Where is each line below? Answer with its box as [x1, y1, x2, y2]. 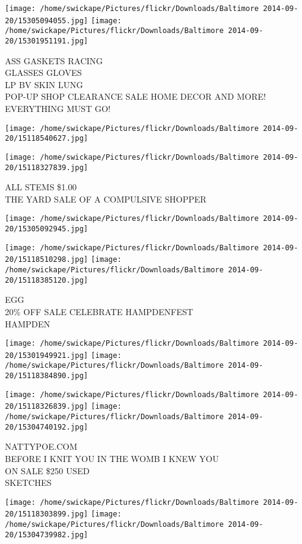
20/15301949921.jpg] [5, 351, 89, 360]
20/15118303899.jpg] [5, 510, 89, 519]
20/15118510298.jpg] [5, 255, 89, 264]
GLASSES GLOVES [5, 66, 82, 79]
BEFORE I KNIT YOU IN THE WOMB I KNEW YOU [5, 452, 219, 464]
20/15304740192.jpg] [5, 422, 89, 431]
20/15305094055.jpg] [5, 16, 89, 25]
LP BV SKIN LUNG [5, 78, 83, 91]
